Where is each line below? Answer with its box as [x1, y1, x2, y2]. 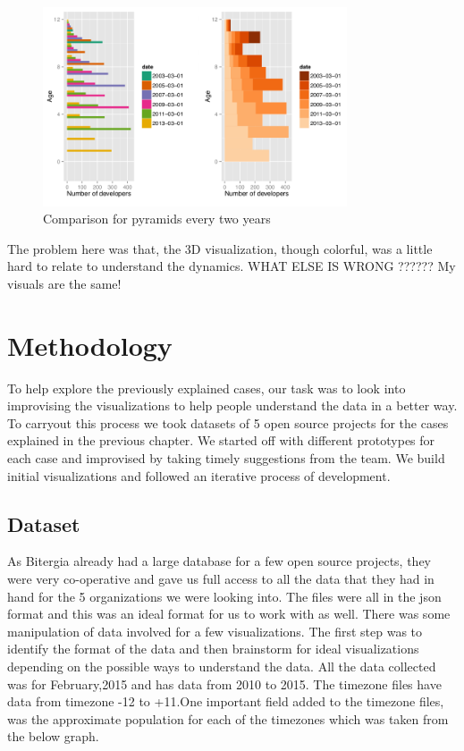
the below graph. [7, 727, 99, 746]
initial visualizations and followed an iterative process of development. [7, 466, 391, 485]
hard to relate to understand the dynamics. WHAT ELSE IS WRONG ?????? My [7, 257, 456, 275]
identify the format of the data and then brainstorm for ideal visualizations [7, 639, 419, 658]
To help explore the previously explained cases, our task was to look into [7, 378, 406, 397]
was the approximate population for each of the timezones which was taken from [7, 709, 449, 728]
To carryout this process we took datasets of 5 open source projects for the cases [7, 413, 449, 432]
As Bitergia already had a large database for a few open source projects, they [7, 552, 431, 570]
